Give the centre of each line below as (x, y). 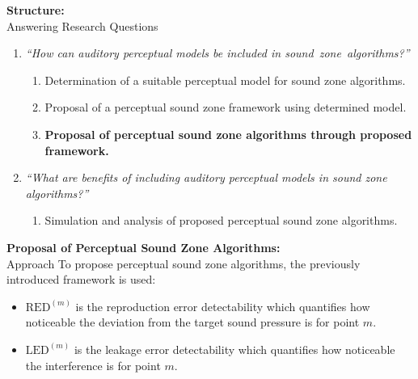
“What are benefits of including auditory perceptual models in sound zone (206, 177)
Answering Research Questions (82, 25)
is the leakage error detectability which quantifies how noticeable (234, 349)
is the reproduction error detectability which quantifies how (223, 306)
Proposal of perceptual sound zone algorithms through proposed (228, 134)
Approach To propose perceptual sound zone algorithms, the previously (184, 263)
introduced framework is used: (81, 279)
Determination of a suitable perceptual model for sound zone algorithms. (225, 80)
